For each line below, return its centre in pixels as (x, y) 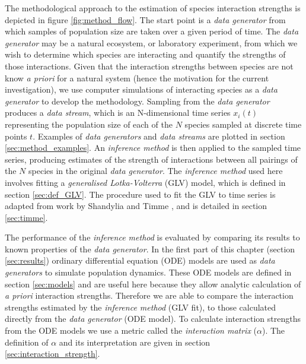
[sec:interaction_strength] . (52, 354)
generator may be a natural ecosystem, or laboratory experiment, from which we (151, 42)
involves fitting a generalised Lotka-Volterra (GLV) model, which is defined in (145, 182)
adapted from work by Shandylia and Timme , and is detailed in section (136, 206)
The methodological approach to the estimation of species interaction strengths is (153, 8)
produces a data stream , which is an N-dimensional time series (118, 113)
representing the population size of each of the (89, 124)
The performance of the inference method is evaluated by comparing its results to (152, 237)
